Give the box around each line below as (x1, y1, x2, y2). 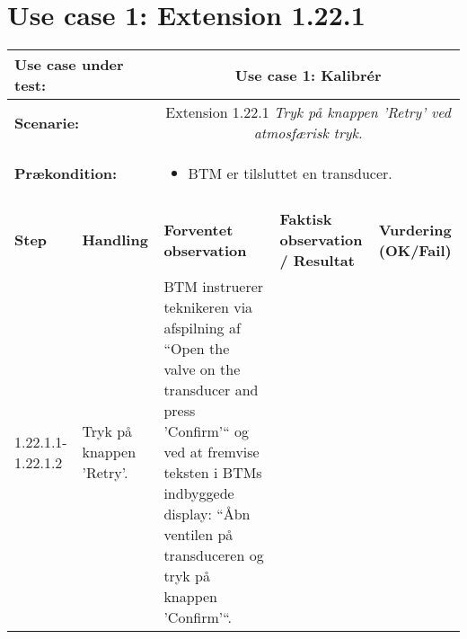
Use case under (14, 54, 124, 75)
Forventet (163, 218, 233, 240)
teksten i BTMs (163, 462, 262, 484)
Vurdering (378, 218, 452, 240)
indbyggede (163, 483, 234, 504)
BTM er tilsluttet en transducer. (188, 163, 392, 184)
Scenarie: (14, 111, 80, 133)
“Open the (163, 338, 230, 359)
